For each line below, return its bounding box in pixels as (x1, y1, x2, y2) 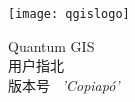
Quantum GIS (8, 35, 95, 56)
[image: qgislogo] (8, 7, 130, 21)
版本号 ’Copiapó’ (8, 74, 120, 95)
